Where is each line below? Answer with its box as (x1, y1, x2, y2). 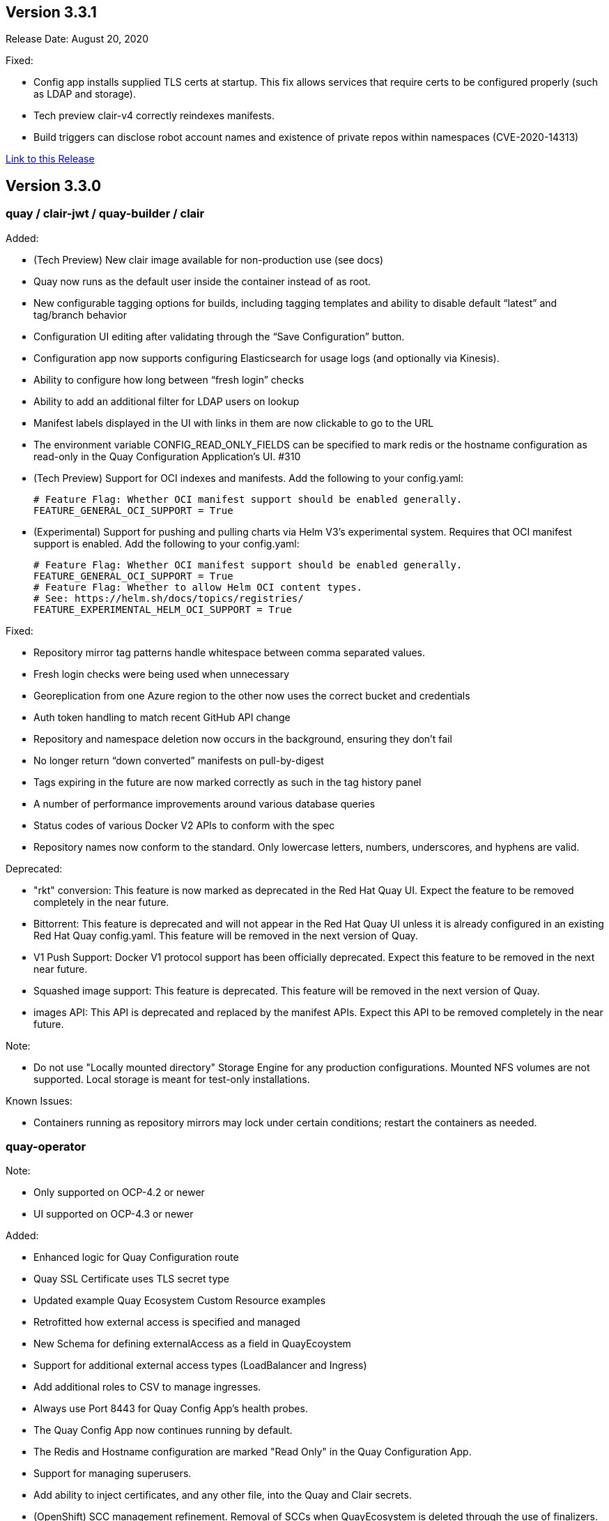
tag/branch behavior (33, 308, 127, 321)
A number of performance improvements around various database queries (33, 797, 376, 810)
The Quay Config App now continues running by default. (33, 1424, 293, 1437)
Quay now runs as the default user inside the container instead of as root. (33, 275, 371, 287)
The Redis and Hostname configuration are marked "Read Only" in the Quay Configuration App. (33, 1446, 472, 1458)
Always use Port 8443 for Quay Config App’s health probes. (33, 1402, 308, 1415)
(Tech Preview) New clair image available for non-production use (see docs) (33, 253, 384, 266)
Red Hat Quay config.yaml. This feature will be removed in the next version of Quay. (33, 929, 418, 941)
